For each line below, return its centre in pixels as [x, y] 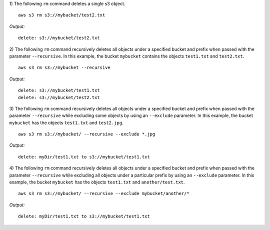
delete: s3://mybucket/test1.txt [59, 90]
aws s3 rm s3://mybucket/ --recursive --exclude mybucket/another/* [104, 193]
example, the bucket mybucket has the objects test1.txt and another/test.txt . [97, 182]
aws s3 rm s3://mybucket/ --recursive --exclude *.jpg [87, 134]
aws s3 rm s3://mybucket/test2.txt [62, 15]
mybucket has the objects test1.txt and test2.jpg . [66, 122]
